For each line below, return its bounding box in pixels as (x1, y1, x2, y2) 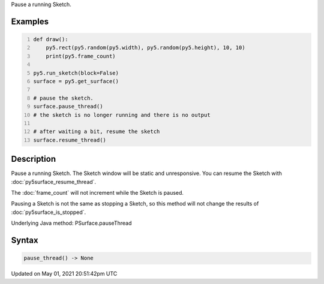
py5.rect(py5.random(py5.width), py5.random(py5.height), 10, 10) (46, 44, 245, 51)
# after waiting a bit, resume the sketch (33, 128, 160, 135)
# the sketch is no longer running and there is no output (33, 111, 211, 118)
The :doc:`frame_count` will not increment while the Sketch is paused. (11, 189, 184, 196)
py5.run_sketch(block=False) (33, 70, 119, 76)
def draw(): (33, 36, 68, 43)
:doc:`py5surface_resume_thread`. (11, 178, 96, 185)
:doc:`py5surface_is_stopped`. (11, 209, 86, 216)
